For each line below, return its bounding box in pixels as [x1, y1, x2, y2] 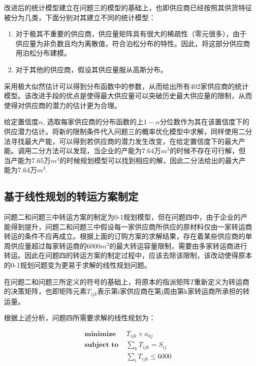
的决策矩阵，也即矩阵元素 [4, 286, 87, 296]
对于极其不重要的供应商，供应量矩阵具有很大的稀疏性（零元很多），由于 [15, 28, 247, 39]
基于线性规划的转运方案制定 [4, 189, 138, 204]
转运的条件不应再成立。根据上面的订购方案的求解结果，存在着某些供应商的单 [4, 231, 252, 241]
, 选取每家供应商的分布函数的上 [42, 116, 144, 127]
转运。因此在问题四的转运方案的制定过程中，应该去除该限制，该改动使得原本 [4, 250, 252, 260]
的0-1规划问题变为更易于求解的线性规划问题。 [4, 260, 151, 270]
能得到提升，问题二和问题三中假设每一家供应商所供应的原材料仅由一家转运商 [4, 221, 252, 231]
